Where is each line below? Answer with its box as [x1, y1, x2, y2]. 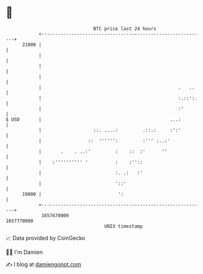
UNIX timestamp [104, 223, 143, 229]
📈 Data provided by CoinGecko [6, 234, 86, 242]
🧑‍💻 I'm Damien [6, 248, 43, 256]
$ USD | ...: [6, 116, 182, 123]
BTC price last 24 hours [93, 26, 157, 32]
